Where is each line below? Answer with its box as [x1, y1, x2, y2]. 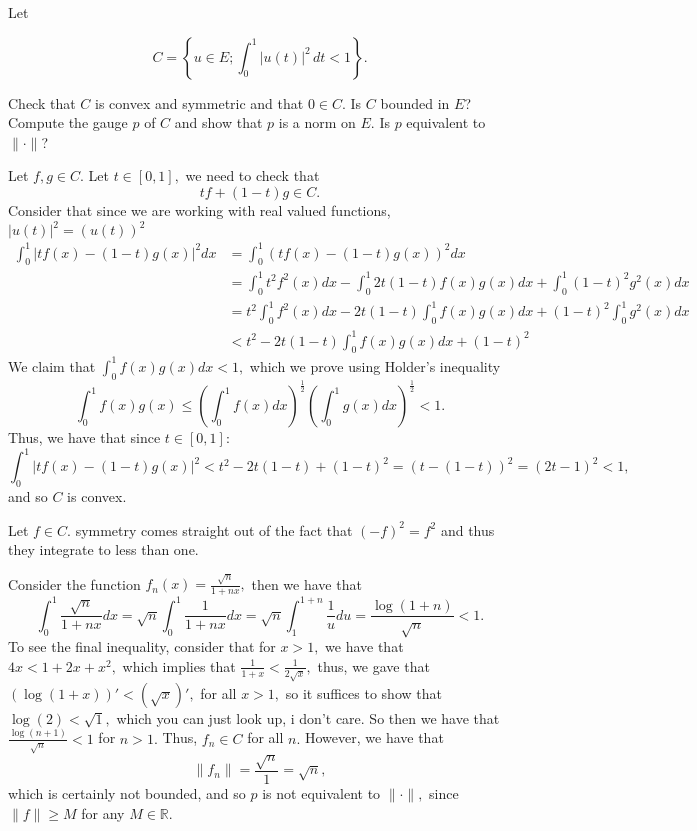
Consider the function [8, 573, 141, 594]
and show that [174, 112, 263, 133]
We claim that [8, 355, 96, 376]
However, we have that [304, 727, 444, 748]
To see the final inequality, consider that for [8, 636, 276, 657]
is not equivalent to [262, 783, 381, 804]
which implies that [122, 655, 236, 676]
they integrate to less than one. [8, 539, 199, 560]
